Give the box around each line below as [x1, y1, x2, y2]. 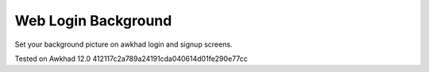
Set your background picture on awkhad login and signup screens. [14, 40, 233, 49]
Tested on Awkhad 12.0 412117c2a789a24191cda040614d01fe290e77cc [14, 54, 248, 63]
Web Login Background [14, 12, 172, 29]
